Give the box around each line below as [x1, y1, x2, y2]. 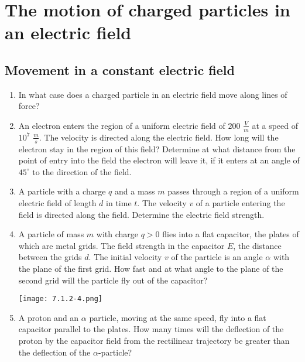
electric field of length [18, 196, 97, 209]
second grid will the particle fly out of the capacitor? [18, 274, 208, 286]
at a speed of [252, 119, 299, 131]
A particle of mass [18, 228, 84, 240]
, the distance [233, 239, 282, 251]
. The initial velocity [88, 251, 162, 263]
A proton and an [18, 311, 79, 323]
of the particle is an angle [171, 251, 263, 263]
